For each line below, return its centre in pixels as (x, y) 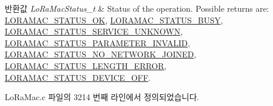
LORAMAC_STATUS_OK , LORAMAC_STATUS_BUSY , (114, 20)
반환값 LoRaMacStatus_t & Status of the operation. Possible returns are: (137, 8)
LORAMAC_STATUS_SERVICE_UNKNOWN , (94, 31)
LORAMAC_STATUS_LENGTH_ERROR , (86, 65)
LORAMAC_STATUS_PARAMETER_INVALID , (97, 42)
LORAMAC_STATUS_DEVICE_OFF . (78, 77)
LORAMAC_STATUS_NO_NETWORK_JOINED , (101, 54)
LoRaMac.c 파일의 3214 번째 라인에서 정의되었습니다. (102, 97)
